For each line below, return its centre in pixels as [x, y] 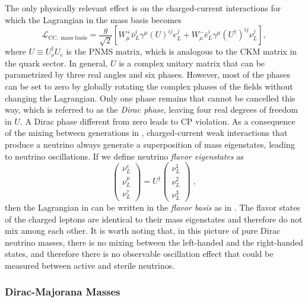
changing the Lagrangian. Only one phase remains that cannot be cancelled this [150, 98]
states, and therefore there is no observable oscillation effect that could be [139, 254]
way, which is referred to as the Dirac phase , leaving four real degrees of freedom [151, 109]
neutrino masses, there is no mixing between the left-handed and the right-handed [154, 242]
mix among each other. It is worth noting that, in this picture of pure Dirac [143, 231]
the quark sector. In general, [56, 63]
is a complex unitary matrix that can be [192, 63]
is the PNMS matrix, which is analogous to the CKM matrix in [182, 51]
